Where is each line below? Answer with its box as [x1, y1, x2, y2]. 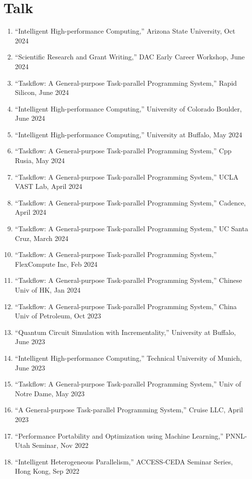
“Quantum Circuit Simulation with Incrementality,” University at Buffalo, [15, 327, 236, 337]
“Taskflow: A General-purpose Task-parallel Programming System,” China [15, 301, 237, 311]
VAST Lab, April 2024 [15, 181, 83, 191]
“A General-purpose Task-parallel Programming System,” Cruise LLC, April [15, 405, 243, 415]
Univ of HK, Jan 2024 [15, 285, 81, 295]
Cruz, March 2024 [15, 233, 69, 243]
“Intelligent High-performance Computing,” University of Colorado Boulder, [15, 103, 242, 113]
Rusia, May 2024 [15, 155, 65, 166]
